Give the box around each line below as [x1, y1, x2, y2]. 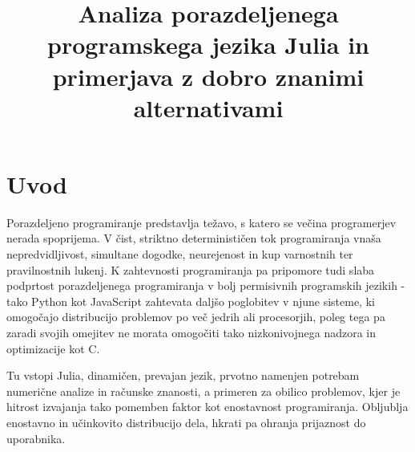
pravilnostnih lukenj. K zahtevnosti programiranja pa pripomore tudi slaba [6, 261, 375, 278]
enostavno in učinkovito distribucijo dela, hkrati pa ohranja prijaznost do [6, 414, 366, 430]
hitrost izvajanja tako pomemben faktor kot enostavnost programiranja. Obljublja [6, 398, 409, 415]
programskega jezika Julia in [47, 28, 369, 61]
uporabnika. [6, 430, 66, 446]
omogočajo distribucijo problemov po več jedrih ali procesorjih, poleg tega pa [6, 308, 385, 325]
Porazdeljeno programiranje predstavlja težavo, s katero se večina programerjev [6, 214, 397, 230]
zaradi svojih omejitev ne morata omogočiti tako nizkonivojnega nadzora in [6, 324, 377, 341]
